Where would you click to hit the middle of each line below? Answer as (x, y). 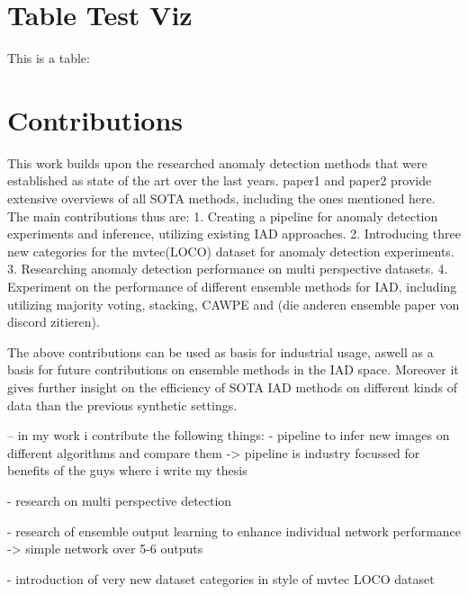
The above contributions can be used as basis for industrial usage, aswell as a (220, 351)
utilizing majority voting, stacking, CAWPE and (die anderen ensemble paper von (234, 304)
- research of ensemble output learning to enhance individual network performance (234, 531)
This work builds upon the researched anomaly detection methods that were (217, 162)
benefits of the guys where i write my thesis (127, 470)
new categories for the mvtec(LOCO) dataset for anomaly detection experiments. (231, 251)
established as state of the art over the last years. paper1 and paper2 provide (220, 180)
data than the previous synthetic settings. (122, 405)
